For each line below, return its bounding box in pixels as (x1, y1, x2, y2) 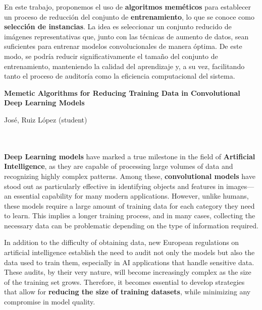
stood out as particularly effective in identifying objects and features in (4, 180, 224, 191)
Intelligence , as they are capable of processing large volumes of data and (4, 161, 233, 171)
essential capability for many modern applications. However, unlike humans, (14, 191, 249, 201)
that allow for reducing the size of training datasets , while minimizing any (4, 286, 251, 297)
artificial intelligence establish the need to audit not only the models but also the (4, 247, 255, 258)
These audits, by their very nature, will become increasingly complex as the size (4, 267, 251, 277)
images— (226, 180, 254, 191)
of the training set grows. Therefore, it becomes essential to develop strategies (4, 276, 245, 287)
